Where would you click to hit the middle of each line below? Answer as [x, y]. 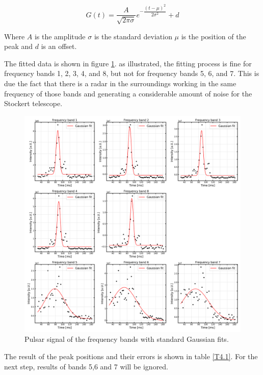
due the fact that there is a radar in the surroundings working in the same [120, 83]
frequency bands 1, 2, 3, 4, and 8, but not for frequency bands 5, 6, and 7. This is [132, 73]
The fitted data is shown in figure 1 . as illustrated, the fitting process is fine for [128, 63]
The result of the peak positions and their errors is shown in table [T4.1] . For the [131, 356]
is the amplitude [60, 36]
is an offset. [59, 46]
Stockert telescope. [33, 103]
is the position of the [214, 36]
